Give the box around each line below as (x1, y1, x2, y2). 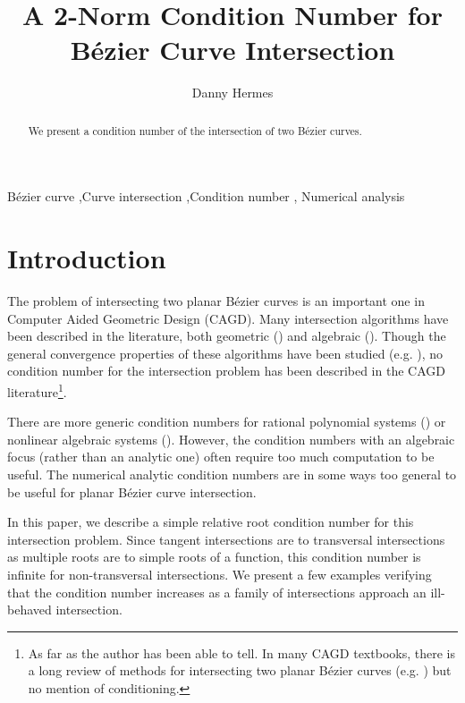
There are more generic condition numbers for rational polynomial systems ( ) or (7, 412, 446, 431)
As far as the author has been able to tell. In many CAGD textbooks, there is (28, 643, 455, 662)
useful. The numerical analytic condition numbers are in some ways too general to (7, 465, 457, 484)
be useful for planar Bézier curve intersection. (7, 482, 257, 501)
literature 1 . (7, 380, 67, 401)
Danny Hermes (191, 83, 274, 102)
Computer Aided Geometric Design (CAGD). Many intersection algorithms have (7, 309, 449, 327)
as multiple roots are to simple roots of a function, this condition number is (7, 547, 421, 566)
